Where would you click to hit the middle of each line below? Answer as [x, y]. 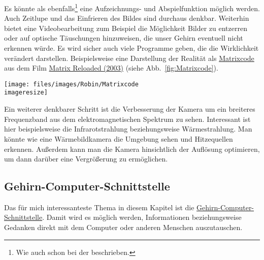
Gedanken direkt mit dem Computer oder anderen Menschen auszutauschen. [123, 227]
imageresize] [26, 93]
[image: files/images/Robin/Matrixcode [71, 84]
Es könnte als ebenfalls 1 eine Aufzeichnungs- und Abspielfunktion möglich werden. [132, 7]
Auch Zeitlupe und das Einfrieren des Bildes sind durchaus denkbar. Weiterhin [127, 18]
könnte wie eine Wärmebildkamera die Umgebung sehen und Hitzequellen [119, 138]
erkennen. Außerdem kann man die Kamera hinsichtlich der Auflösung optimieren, [132, 149]
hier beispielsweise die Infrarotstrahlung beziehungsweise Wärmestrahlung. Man [128, 129]
